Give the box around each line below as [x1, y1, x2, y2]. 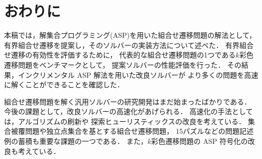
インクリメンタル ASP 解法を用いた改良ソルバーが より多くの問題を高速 [18, 69, 258, 80]
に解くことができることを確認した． [4, 79, 124, 90]
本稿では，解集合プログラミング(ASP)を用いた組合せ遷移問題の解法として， [4, 30, 256, 40]
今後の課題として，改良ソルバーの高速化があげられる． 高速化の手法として [4, 106, 253, 117]
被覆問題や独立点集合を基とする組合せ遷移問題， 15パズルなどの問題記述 [11, 126, 254, 136]
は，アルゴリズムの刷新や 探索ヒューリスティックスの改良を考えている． [4, 116, 246, 126]
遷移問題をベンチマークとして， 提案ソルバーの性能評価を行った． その [4, 59, 241, 70]
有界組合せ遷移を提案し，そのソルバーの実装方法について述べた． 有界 [4, 39, 240, 50]
